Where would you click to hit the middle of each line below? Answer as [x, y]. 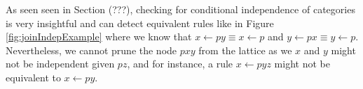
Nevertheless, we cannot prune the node [91, 50]
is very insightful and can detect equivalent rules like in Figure [140, 23]
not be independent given [60, 64]
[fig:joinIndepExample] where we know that [99, 37]
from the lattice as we [245, 50]
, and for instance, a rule [180, 64]
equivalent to [33, 77]
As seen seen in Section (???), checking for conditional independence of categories [180, 9]
